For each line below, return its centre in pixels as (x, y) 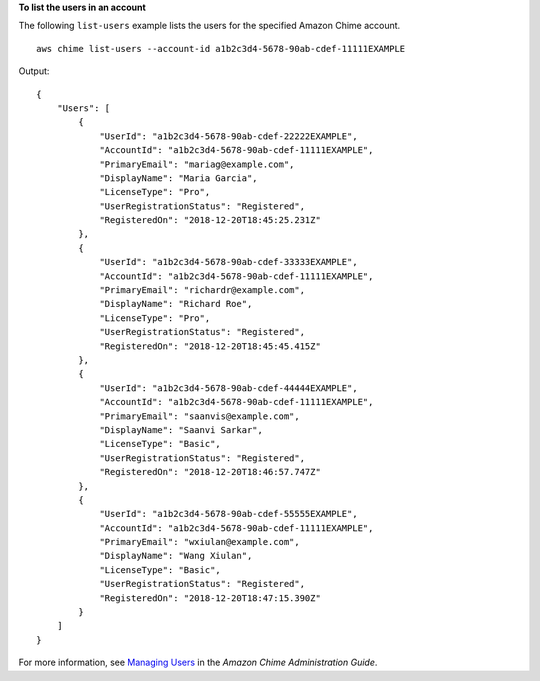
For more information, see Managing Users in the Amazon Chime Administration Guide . (198, 662)
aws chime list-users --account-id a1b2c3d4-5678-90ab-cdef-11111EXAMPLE (221, 48)
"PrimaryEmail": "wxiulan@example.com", (199, 542)
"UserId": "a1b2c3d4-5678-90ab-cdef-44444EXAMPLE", (229, 388)
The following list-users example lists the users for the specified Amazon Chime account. (209, 26)
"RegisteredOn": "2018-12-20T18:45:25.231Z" (210, 220)
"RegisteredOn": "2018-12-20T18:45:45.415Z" (210, 346)
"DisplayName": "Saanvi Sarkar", (181, 429)
